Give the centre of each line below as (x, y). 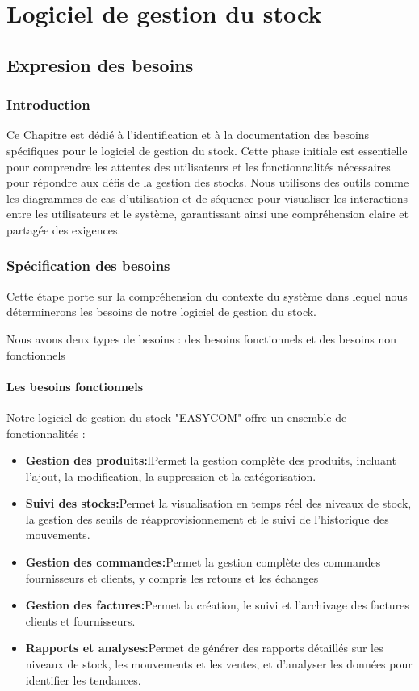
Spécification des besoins (88, 265)
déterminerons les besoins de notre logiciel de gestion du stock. (161, 312)
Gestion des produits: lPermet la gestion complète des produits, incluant (211, 460)
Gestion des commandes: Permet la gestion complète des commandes (203, 562)
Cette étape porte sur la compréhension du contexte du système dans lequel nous (207, 295)
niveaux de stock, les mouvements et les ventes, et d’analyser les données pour (219, 664)
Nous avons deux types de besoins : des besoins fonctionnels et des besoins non (202, 338)
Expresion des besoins (100, 64)
